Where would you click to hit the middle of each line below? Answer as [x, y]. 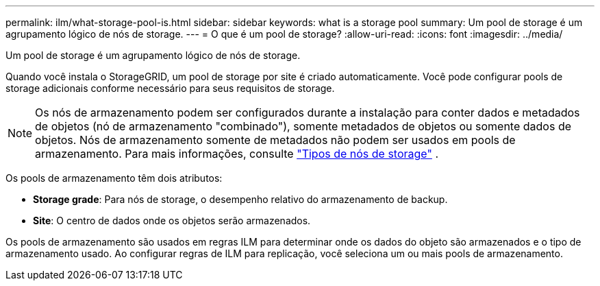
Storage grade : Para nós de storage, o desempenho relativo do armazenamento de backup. [240, 199]
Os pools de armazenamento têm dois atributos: [114, 178]
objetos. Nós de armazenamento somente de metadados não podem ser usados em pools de [275, 140]
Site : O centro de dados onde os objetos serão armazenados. [172, 221]
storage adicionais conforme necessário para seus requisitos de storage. [170, 88]
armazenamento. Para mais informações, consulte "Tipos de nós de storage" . [237, 154]
